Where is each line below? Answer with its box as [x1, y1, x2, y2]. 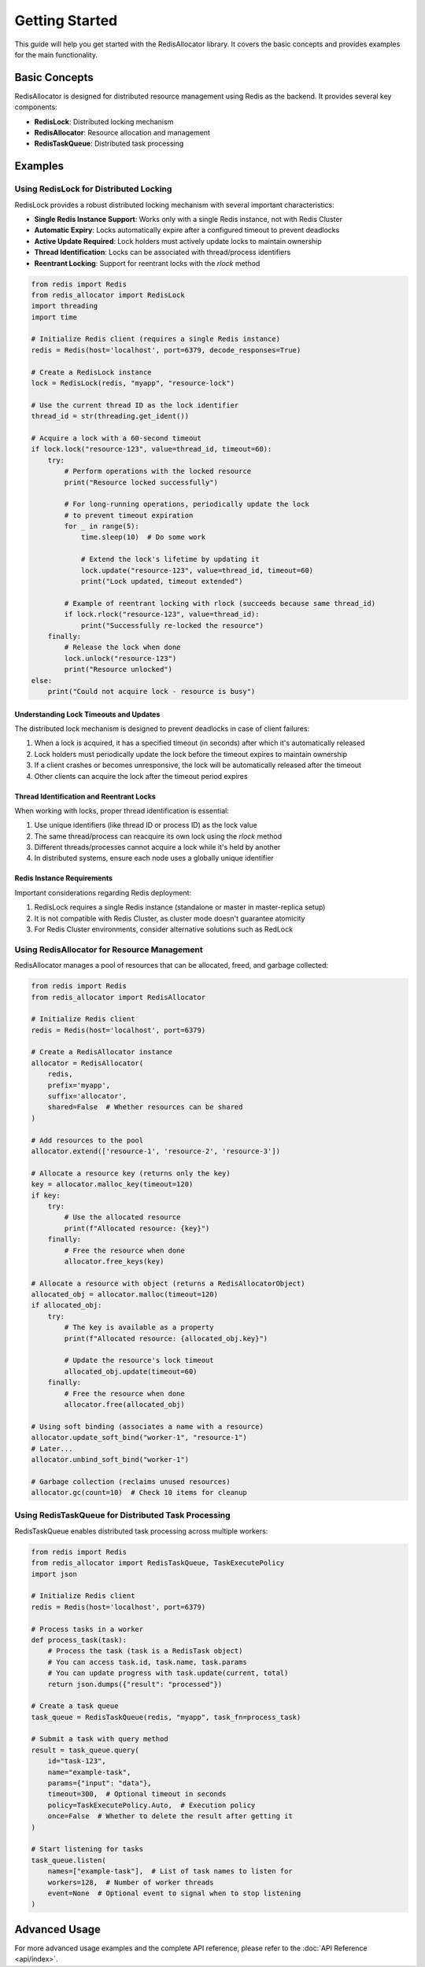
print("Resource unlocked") [64, 665, 173, 674]
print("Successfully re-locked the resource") [80, 621, 264, 629]
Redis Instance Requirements [14, 873, 113, 883]
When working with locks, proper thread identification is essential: [14, 806, 230, 815]
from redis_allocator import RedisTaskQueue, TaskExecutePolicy [31, 1559, 285, 1567]
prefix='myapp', [47, 1080, 110, 1090]
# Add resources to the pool [31, 1135, 144, 1145]
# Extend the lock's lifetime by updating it [80, 555, 260, 564]
